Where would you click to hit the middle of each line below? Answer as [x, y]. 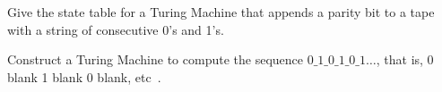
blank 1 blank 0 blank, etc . [84, 76]
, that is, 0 [405, 59]
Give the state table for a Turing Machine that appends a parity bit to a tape [221, 12]
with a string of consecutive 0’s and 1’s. [116, 29]
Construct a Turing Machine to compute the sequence [155, 59]
